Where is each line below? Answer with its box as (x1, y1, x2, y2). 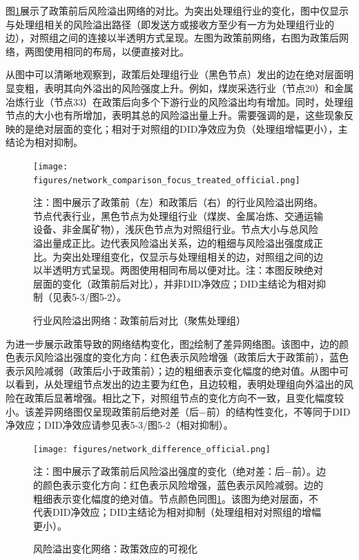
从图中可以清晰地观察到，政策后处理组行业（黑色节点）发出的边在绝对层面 (6, 67, 344, 82)
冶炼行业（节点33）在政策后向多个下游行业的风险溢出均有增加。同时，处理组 (6, 94, 353, 109)
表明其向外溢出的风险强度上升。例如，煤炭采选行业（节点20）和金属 (43, 80, 353, 95)
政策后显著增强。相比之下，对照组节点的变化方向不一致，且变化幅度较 (24, 390, 344, 404)
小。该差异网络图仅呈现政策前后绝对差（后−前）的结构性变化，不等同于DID (6, 404, 351, 418)
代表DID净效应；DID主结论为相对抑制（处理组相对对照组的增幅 (33, 505, 321, 519)
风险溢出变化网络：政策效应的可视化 (33, 541, 197, 556)
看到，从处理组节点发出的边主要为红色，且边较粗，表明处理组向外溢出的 (14, 377, 344, 391)
